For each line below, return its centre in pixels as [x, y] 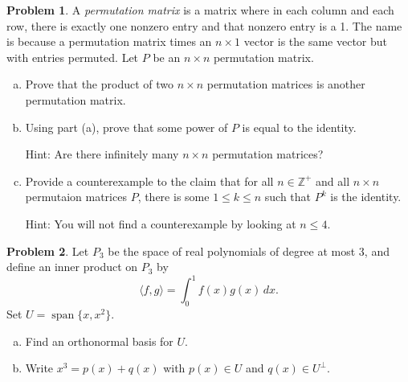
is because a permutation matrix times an [109, 41]
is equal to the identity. [299, 127]
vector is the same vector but [316, 41]
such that [288, 197]
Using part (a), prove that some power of [126, 127]
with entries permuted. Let [73, 57]
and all [333, 181]
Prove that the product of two [100, 84]
